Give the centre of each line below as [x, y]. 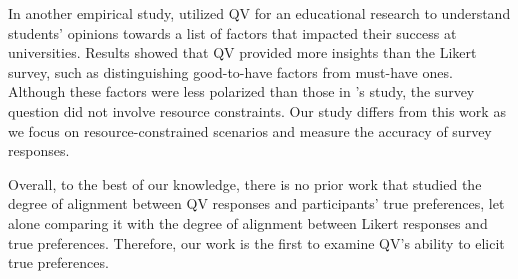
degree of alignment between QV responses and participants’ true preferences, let [256, 203]
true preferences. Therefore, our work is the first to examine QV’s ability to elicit [256, 242]
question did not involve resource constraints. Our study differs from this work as [257, 110]
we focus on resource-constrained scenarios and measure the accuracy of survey [250, 130]
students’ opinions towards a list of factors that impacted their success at [232, 32]
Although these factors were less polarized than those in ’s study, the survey [241, 91]
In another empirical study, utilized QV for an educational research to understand [259, 13]
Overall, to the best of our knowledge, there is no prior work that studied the [245, 183]
